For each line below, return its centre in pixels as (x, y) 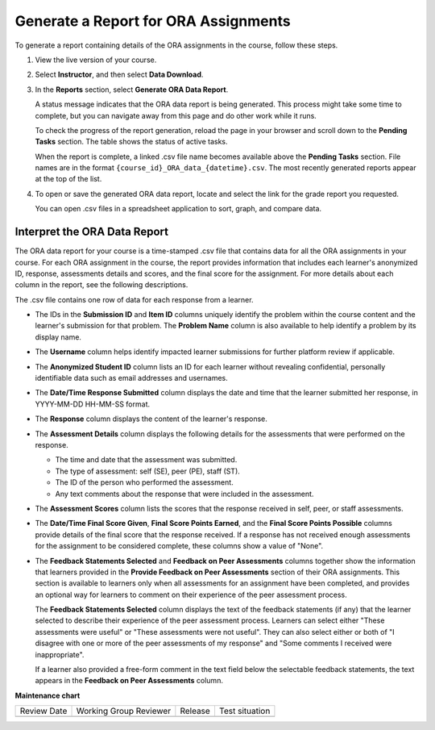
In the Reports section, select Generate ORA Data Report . (132, 90)
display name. (58, 337)
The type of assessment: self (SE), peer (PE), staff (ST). (148, 471)
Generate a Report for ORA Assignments (153, 21)
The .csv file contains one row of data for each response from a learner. (134, 299)
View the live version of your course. (96, 60)
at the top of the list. (68, 179)
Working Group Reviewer (124, 711)
